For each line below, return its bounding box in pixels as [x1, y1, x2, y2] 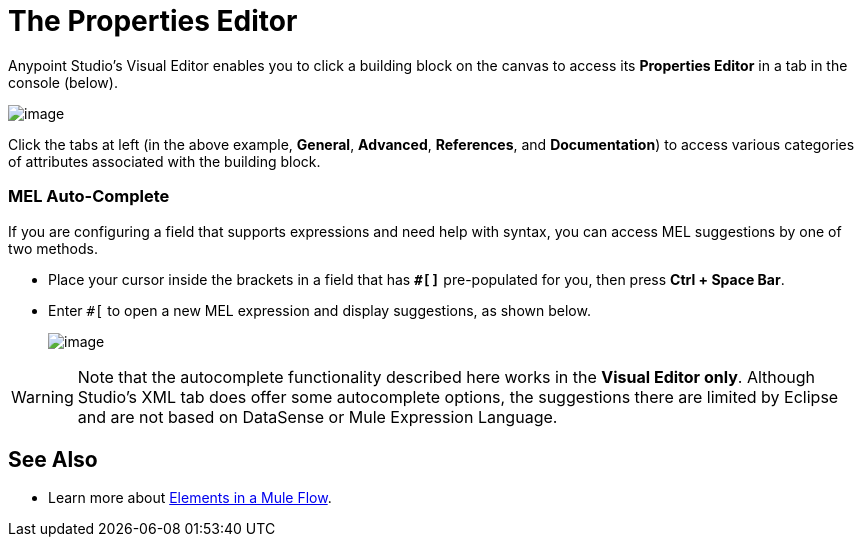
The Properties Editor [8, 4, 298, 38]
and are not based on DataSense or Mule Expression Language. [77, 406, 558, 427]
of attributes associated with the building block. [8, 152, 321, 170]
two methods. [8, 239, 98, 257]
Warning [11, 386, 74, 407]
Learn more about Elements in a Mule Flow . [48, 489, 332, 507]
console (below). [8, 73, 118, 91]
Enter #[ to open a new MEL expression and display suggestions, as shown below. [48, 301, 591, 319]
